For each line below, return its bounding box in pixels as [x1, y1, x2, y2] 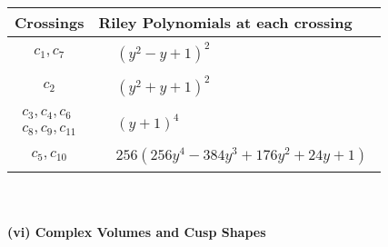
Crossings [15, 12, 85, 33]
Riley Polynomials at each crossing [98, 12, 353, 33]
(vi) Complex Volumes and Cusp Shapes [7, 222, 266, 241]
